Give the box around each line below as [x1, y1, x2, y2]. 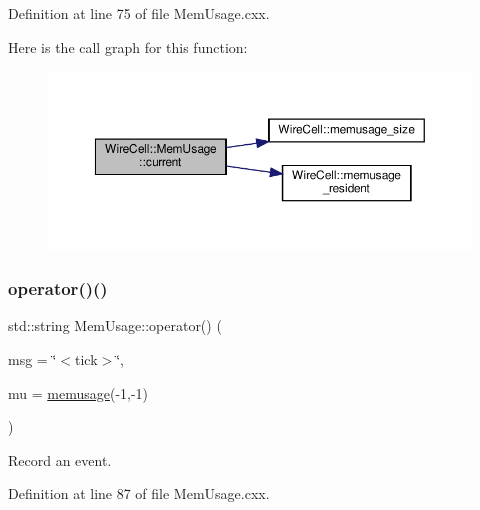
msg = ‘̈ [8, 348, 57, 369]
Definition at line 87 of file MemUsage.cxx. [8, 483, 270, 504]
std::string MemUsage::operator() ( [8, 315, 222, 336]
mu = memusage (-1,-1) [8, 382, 149, 403]
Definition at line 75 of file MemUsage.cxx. [8, 3, 270, 23]
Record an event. [8, 449, 112, 470]
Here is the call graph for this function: [8, 36, 248, 57]
